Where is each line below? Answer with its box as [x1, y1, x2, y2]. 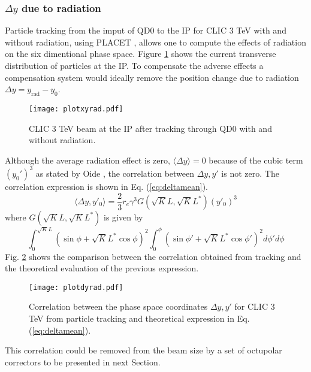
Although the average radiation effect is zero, [5, 153, 170, 166]
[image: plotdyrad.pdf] [29, 283, 123, 292]
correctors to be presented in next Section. [5, 355, 161, 368]
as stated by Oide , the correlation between [35, 167, 195, 179]
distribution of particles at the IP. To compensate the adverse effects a [5, 59, 264, 71]
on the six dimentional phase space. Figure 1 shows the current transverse [5, 47, 276, 60]
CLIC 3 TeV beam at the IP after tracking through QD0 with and [29, 122, 272, 134]
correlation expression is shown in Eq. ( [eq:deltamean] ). [5, 180, 208, 192]
